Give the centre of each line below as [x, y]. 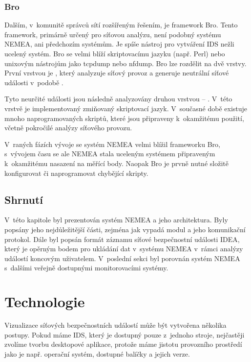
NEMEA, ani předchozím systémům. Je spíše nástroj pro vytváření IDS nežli [119, 44]
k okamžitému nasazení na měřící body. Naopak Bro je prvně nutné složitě [116, 163]
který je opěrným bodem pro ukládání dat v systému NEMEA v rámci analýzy [124, 249]
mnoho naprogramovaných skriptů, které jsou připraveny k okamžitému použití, [124, 118]
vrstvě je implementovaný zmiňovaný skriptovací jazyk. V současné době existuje [126, 108]
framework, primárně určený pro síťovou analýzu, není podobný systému [113, 34]
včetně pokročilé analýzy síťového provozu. [68, 128]
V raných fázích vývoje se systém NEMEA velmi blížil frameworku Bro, [112, 144]
